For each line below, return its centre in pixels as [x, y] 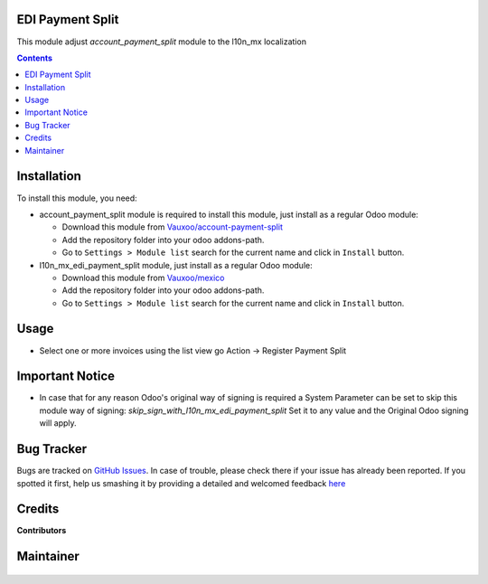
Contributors [42, 531]
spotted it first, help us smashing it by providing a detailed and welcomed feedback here [181, 483]
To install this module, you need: [77, 198]
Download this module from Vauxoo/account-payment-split [173, 227]
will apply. [58, 423]
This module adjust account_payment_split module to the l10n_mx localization [162, 42]
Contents [35, 58]
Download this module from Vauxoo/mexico [143, 278]
